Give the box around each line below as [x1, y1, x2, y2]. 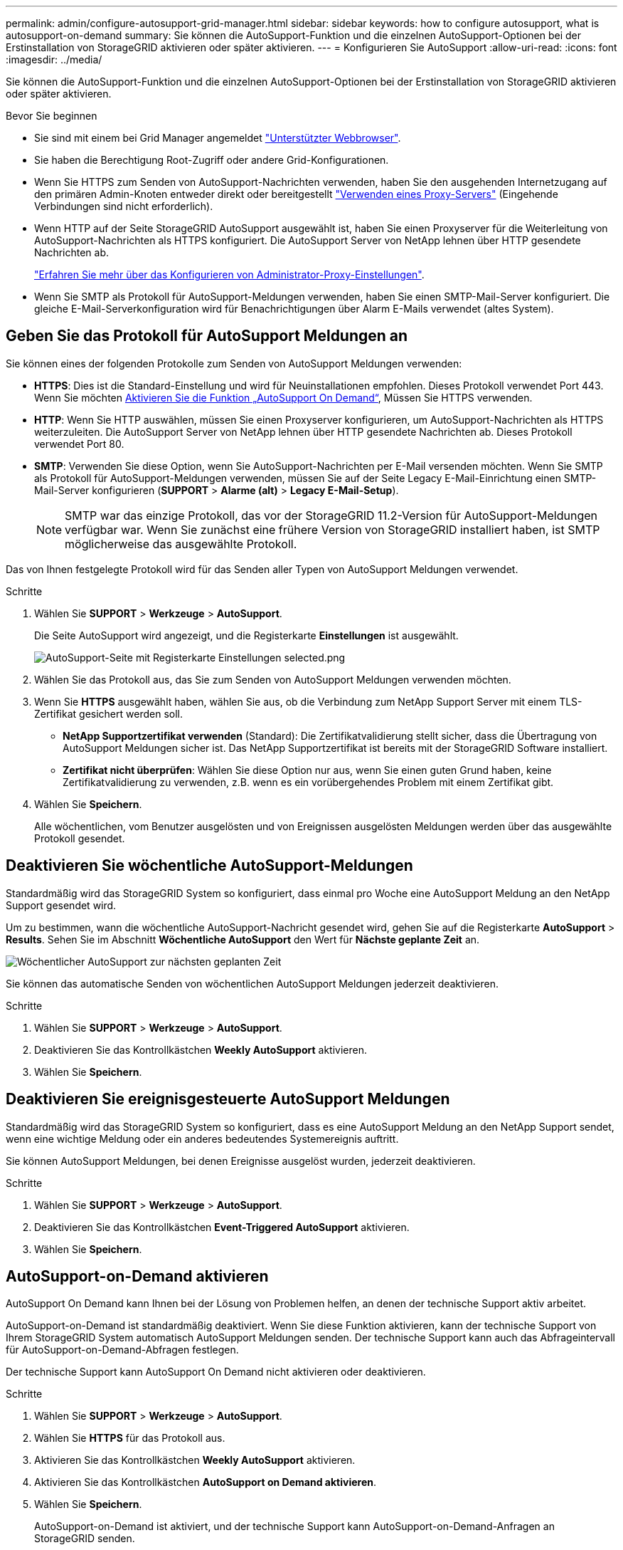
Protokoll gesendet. [34, 832, 125, 844]
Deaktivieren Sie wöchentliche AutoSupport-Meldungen [6, 857, 413, 875]
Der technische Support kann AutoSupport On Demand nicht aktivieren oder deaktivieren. [6, 1366, 426, 1378]
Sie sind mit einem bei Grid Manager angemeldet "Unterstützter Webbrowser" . [34, 132, 401, 144]
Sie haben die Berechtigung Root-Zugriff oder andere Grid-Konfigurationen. [34, 154, 389, 166]
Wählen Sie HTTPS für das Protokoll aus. [34, 1432, 225, 1445]
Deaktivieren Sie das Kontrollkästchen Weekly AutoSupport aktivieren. [34, 1043, 367, 1056]
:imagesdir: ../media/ [6, 53, 102, 66]
